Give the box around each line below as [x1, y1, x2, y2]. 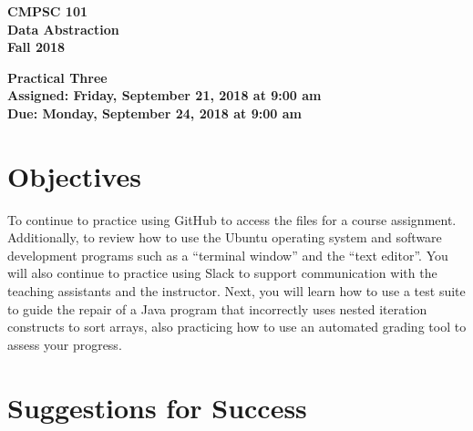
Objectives [7, 157, 141, 194]
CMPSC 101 [7, 2, 88, 20]
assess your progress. [7, 334, 122, 354]
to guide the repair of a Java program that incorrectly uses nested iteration [7, 299, 427, 318]
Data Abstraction [7, 19, 119, 38]
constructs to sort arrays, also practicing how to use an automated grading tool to [7, 317, 467, 336]
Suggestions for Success [7, 388, 307, 426]
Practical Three [7, 67, 108, 87]
